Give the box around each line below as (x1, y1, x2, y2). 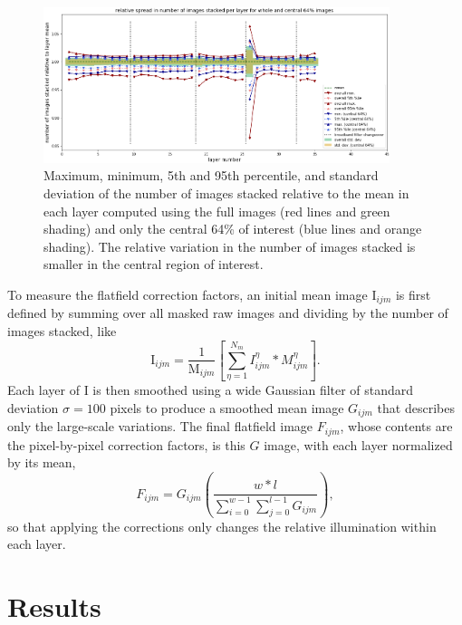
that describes (377, 398, 455, 417)
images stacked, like (7, 322, 117, 341)
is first (395, 285, 431, 303)
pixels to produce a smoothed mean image (110, 398, 344, 417)
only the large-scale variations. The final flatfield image (7, 417, 313, 436)
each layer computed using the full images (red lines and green (43, 201, 390, 220)
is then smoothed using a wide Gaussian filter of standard (92, 380, 414, 399)
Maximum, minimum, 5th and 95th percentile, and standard (43, 166, 379, 185)
